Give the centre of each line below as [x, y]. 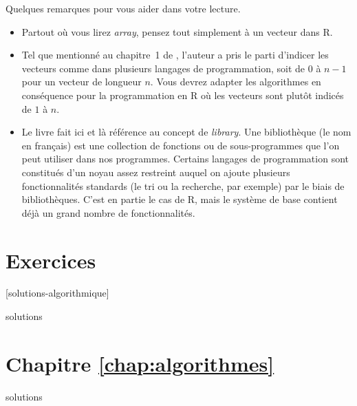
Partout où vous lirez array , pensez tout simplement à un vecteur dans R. [177, 31]
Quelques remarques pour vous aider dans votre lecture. [123, 8]
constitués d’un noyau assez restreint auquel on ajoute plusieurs [156, 172]
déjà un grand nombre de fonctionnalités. [108, 212]
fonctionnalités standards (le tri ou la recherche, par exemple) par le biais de [183, 185]
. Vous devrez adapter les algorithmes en [236, 82]
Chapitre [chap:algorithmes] [140, 363]
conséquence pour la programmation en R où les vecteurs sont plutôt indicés [183, 95]
